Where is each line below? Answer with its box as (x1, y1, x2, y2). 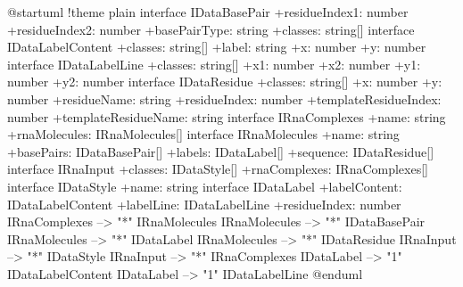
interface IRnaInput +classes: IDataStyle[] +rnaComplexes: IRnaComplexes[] (7, 160, 428, 178)
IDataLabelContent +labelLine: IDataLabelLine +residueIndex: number (7, 194, 401, 213)
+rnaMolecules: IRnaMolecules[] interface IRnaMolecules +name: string (7, 125, 400, 143)
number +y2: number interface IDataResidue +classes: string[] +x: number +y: (7, 72, 442, 91)
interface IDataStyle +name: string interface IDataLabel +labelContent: (7, 176, 402, 195)
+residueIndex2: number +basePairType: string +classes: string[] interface (7, 20, 415, 38)
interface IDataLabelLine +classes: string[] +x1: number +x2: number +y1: (7, 54, 421, 73)
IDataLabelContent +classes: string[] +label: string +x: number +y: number (7, 37, 426, 56)
